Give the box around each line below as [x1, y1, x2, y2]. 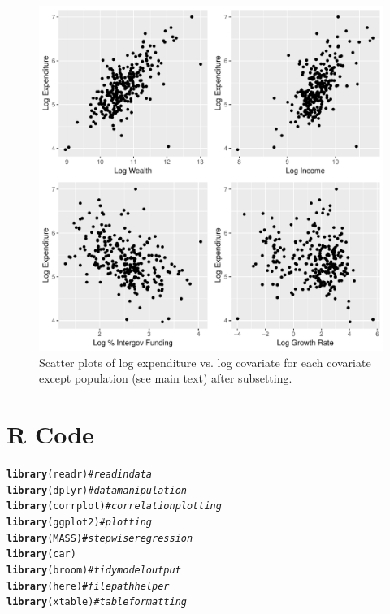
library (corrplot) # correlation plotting [6, 500, 222, 512]
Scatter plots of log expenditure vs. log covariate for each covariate [39, 353, 371, 370]
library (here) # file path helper [6, 580, 170, 592]
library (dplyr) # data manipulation [6, 484, 187, 496]
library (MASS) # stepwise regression [6, 532, 193, 544]
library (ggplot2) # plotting [6, 516, 153, 528]
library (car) [6, 548, 76, 560]
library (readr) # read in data [6, 468, 153, 480]
